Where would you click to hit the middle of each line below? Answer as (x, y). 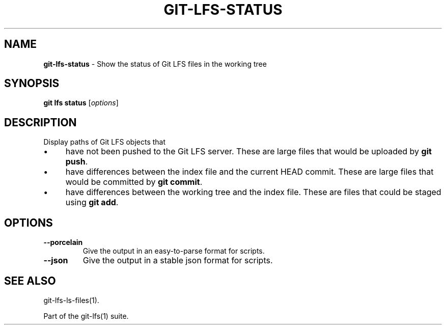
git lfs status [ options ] (81, 103)
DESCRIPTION (40, 122)
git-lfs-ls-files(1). (71, 300)
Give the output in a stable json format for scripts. (178, 261)
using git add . (92, 202)
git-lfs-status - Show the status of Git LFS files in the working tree (155, 64)
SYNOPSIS (32, 84)
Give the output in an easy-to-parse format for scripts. (174, 251)
